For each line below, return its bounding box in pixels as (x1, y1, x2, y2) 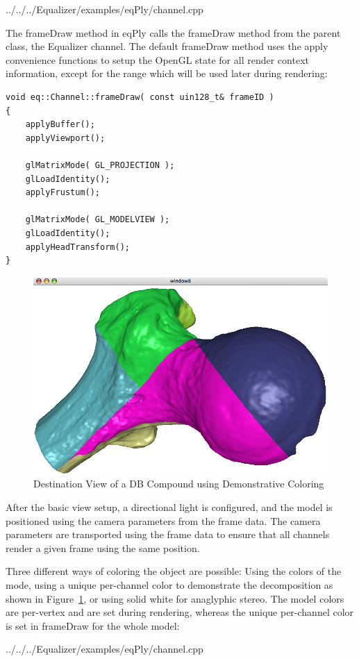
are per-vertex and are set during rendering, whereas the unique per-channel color (6, 605, 354, 619)
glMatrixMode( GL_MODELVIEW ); (25, 215, 170, 225)
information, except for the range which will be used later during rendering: (6, 66, 328, 81)
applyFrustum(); (25, 187, 101, 198)
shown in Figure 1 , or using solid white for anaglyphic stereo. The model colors (6, 591, 344, 605)
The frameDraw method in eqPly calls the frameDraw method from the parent (6, 25, 341, 40)
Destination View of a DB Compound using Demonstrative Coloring (33, 476, 324, 491)
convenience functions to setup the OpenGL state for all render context (6, 52, 309, 67)
